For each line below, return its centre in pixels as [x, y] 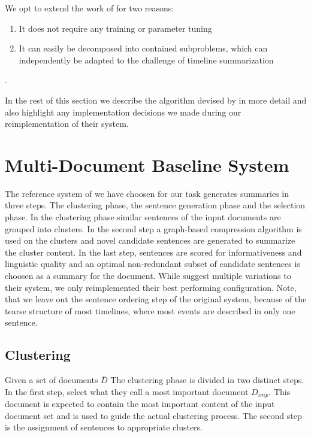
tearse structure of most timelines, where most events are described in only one [150, 310]
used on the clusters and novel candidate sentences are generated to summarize [150, 240]
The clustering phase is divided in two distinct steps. [207, 380]
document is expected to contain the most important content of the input [140, 404]
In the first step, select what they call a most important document [127, 391]
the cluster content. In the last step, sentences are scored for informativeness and [153, 252]
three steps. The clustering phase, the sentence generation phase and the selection [155, 205]
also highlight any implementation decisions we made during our [123, 112]
